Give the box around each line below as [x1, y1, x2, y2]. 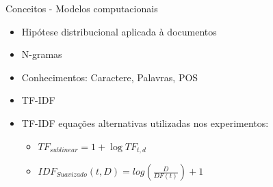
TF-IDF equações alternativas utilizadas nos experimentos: [21, 115, 269, 130]
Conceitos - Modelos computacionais [5, 1, 158, 15]
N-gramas [21, 47, 62, 61]
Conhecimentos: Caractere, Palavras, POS [21, 70, 198, 84]
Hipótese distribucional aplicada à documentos [21, 24, 217, 38]
